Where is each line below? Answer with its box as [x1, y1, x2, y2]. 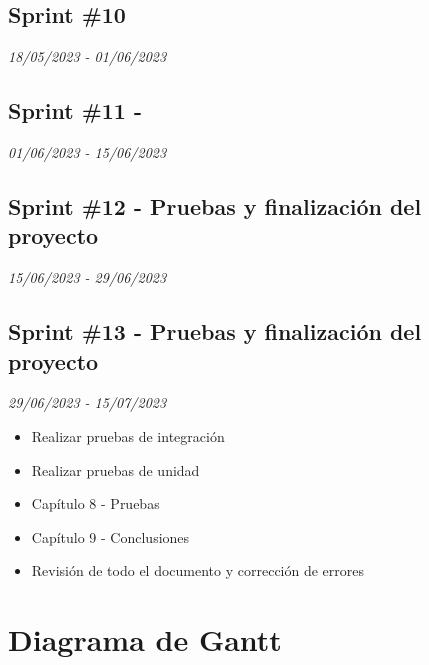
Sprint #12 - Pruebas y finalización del [8, 190, 422, 221]
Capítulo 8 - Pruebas [31, 493, 160, 514]
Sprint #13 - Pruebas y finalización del [8, 316, 422, 347]
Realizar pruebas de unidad [31, 459, 200, 480]
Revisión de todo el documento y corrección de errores [31, 560, 365, 581]
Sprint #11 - [8, 95, 143, 126]
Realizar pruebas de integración [31, 425, 225, 446]
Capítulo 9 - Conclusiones [31, 526, 190, 547]
